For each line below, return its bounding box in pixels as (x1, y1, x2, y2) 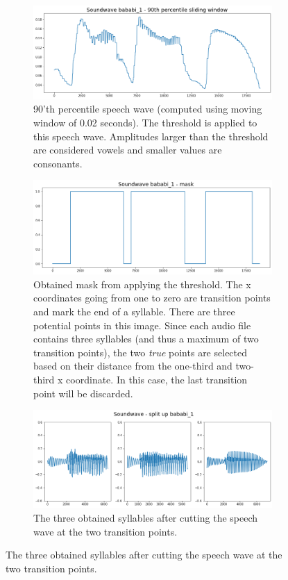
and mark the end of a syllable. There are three (33, 304, 235, 319)
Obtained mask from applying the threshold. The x (33, 276, 251, 291)
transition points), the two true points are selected (33, 345, 248, 359)
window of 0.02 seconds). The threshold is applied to (33, 115, 257, 130)
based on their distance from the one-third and (33, 358, 232, 373)
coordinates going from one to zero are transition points (33, 290, 271, 305)
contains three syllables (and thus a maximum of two (33, 331, 259, 346)
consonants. (33, 156, 83, 170)
